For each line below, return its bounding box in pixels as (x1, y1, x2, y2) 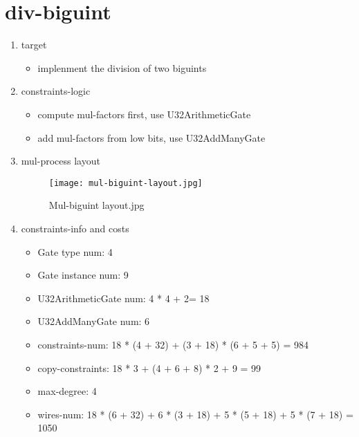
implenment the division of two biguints (37, 60, 207, 75)
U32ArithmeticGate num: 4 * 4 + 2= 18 (37, 290, 210, 305)
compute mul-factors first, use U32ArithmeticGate (37, 106, 251, 121)
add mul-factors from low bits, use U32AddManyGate (37, 130, 266, 145)
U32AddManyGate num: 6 (37, 314, 150, 328)
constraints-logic (21, 84, 91, 98)
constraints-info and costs (21, 221, 129, 235)
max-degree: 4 (37, 384, 97, 398)
